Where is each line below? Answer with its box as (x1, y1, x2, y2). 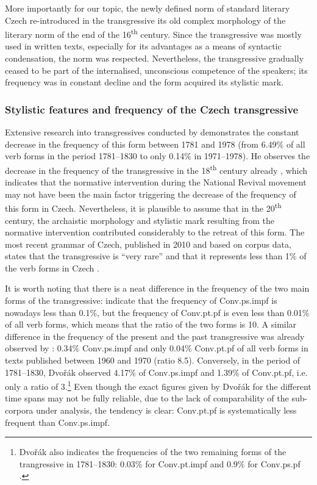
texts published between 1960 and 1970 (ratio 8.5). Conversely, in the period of (5, 354, 301, 367)
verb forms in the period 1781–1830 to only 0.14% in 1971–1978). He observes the (5, 149, 310, 162)
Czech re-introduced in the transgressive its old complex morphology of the (5, 13, 286, 26)
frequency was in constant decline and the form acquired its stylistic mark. (5, 76, 284, 88)
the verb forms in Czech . (5, 261, 99, 274)
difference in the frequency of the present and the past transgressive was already (5, 329, 305, 342)
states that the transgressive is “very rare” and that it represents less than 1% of (5, 250, 307, 262)
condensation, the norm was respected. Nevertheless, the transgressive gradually (5, 52, 304, 65)
